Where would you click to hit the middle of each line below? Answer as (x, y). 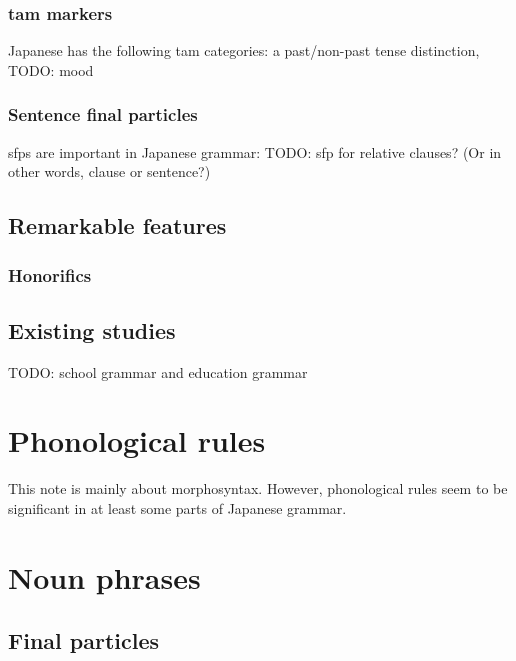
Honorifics (50, 274)
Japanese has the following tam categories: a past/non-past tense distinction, (244, 50)
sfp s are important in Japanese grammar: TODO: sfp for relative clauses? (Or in (255, 151)
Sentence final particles (103, 114)
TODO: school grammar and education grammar (158, 371)
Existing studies (92, 329)
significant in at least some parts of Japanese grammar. (177, 507)
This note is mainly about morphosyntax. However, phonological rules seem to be (258, 488)
